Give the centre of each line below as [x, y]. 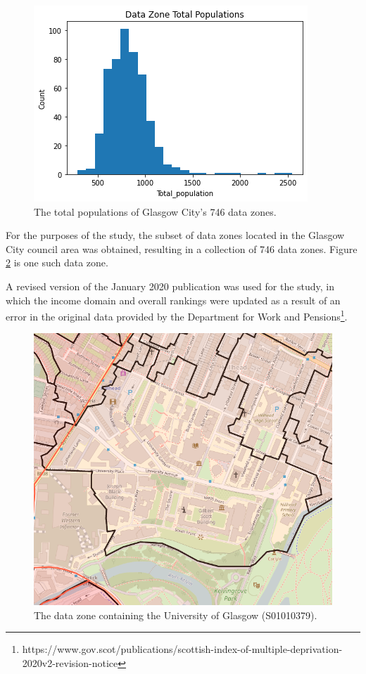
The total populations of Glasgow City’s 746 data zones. [155, 211]
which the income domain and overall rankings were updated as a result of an [173, 300]
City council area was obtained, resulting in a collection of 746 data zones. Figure [182, 248]
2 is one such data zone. [57, 263]
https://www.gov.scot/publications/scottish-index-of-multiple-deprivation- [182, 649]
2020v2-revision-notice [70, 662]
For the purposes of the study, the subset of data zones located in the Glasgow [175, 235]
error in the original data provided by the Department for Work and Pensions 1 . [177, 315]
